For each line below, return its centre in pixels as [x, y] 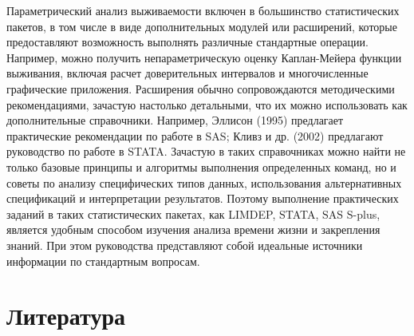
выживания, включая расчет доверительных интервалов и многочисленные [187, 73]
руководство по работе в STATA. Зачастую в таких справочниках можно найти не [206, 151]
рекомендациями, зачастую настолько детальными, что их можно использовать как [207, 104]
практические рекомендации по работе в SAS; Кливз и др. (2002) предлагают [195, 135]
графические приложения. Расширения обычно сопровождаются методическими [201, 88]
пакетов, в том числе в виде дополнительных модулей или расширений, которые [202, 26]
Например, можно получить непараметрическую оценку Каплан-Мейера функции [204, 57]
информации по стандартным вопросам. [103, 261]
